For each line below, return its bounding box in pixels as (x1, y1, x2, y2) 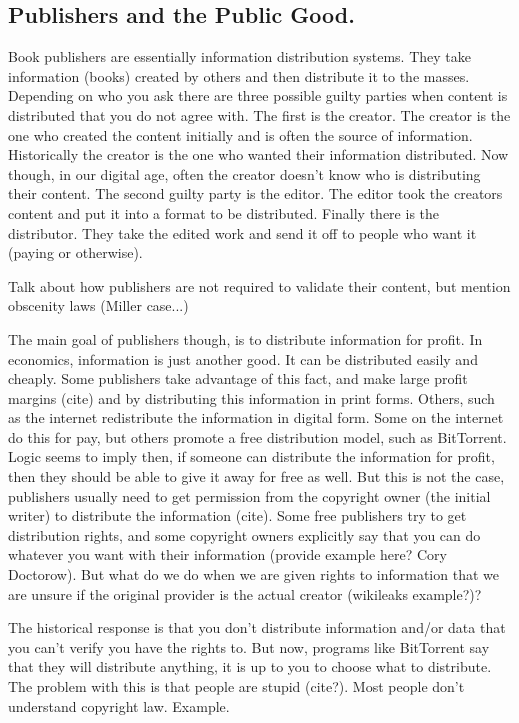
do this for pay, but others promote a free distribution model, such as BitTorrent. (8, 426, 507, 447)
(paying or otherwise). (8, 242, 143, 263)
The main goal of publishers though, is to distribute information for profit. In (8, 328, 483, 349)
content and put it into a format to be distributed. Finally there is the (8, 202, 440, 223)
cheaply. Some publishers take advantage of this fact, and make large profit (8, 368, 468, 389)
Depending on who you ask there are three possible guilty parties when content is (8, 85, 508, 106)
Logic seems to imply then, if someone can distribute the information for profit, (8, 446, 495, 467)
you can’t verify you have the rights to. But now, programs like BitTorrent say (8, 636, 490, 657)
